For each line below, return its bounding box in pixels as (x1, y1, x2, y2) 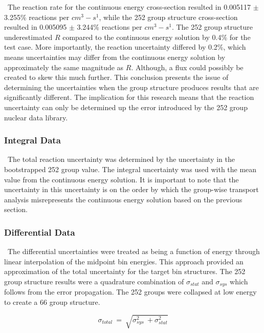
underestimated (4, 31, 53, 42)
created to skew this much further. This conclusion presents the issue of (4, 72, 229, 82)
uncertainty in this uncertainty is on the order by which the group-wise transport (4, 184, 259, 195)
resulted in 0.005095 (4, 22, 67, 32)
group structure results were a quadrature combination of (4, 276, 184, 286)
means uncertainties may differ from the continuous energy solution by (4, 51, 226, 62)
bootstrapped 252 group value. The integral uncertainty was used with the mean (4, 163, 257, 174)
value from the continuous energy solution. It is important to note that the (4, 174, 239, 184)
